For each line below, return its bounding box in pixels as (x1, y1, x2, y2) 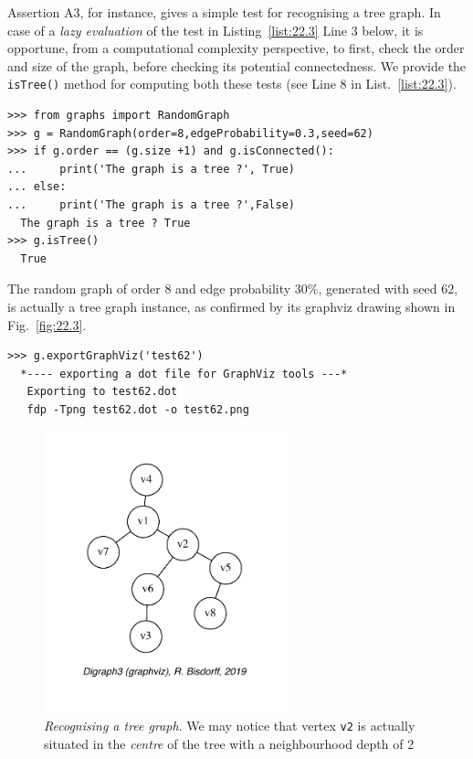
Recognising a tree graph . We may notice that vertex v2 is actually (44, 716, 415, 735)
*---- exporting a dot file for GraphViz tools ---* (20, 367, 348, 380)
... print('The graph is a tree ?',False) (7, 198, 295, 211)
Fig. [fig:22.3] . (7, 315, 87, 334)
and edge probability (175, 279, 291, 298)
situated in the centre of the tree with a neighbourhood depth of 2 (44, 733, 415, 753)
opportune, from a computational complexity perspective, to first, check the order (7, 38, 465, 58)
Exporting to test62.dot (26, 385, 178, 399)
